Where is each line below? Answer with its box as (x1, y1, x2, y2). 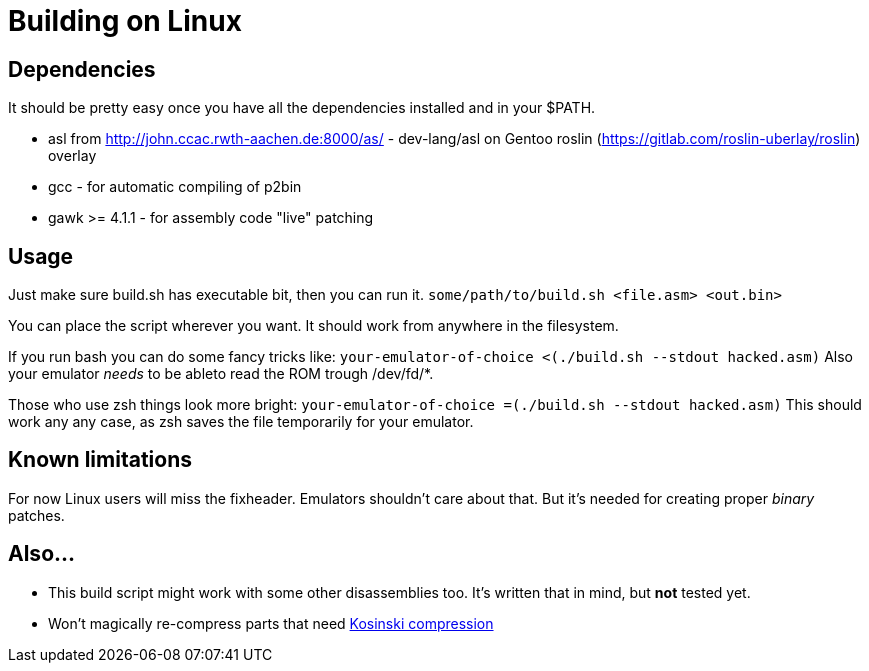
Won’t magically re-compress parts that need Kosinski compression (48, 614, 494, 632)
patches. (8, 506, 65, 524)
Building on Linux (8, 4, 242, 38)
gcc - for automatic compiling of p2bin (48, 178, 302, 196)
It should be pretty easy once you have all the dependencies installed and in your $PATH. (8, 99, 596, 117)
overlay (48, 147, 97, 165)
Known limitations (8, 447, 192, 473)
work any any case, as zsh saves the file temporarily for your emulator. (8, 413, 474, 431)
